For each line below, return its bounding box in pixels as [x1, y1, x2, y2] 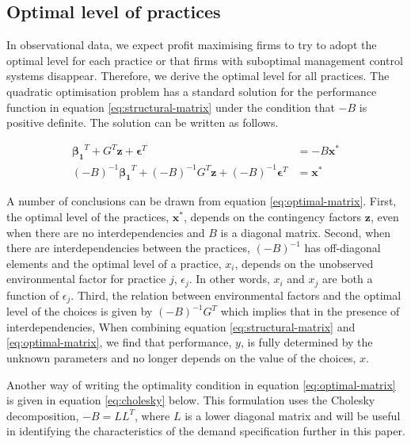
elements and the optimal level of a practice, [6, 255, 222, 271]
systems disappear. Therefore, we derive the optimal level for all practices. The [6, 67, 390, 84]
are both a [322, 270, 373, 287]
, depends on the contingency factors [183, 209, 362, 225]
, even [370, 209, 399, 225]
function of [6, 286, 59, 303]
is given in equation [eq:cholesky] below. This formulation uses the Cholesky [6, 392, 375, 408]
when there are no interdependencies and [6, 224, 205, 240]
